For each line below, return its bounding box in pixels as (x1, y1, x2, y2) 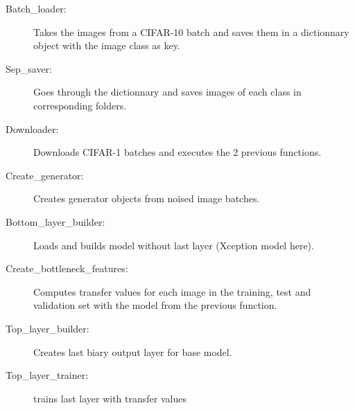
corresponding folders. (33, 98, 127, 112)
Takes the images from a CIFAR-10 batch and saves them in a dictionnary (33, 24, 349, 39)
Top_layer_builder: (6, 321, 89, 335)
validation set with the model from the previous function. (33, 298, 277, 312)
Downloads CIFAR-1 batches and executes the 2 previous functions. (33, 145, 322, 159)
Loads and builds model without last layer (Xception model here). (33, 238, 314, 252)
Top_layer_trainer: (6, 368, 89, 382)
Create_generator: (6, 168, 84, 182)
